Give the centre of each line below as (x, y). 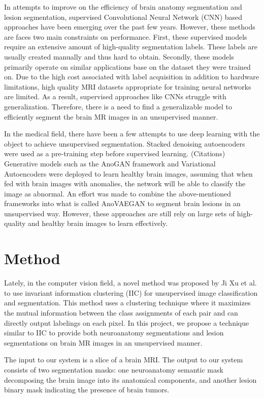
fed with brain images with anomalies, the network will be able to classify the (125, 183)
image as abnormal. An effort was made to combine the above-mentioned (118, 193)
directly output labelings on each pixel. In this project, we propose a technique (127, 322)
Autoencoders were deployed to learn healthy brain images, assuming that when (128, 173)
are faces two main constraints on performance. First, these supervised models (126, 36)
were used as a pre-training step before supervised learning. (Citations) (115, 153)
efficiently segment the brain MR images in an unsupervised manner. (111, 116)
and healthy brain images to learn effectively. (98, 223)
